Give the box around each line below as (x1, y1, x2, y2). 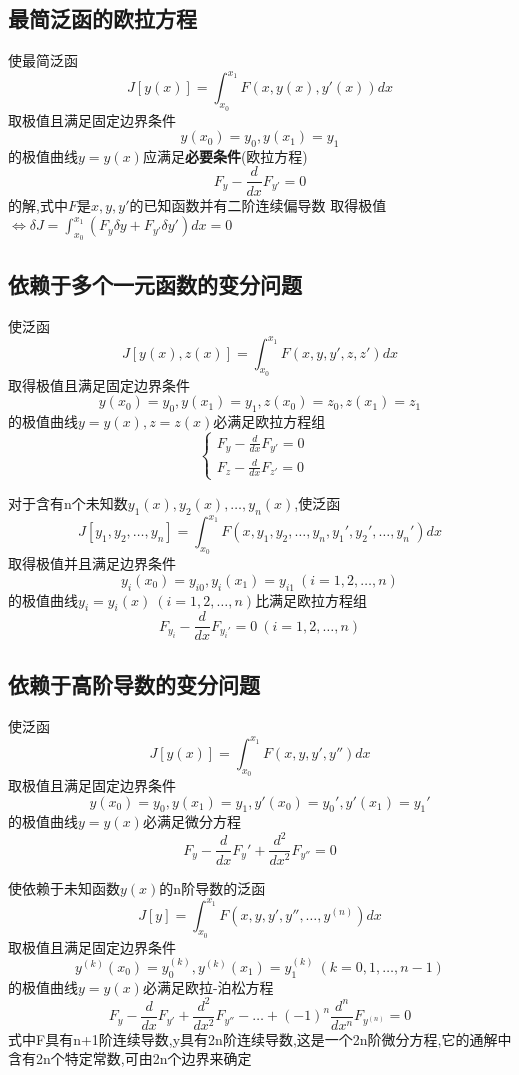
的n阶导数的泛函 (159, 877, 266, 898)
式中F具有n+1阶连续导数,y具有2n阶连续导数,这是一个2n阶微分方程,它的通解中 (8, 1028, 512, 1049)
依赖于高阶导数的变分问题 (8, 668, 260, 699)
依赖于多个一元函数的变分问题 (8, 268, 302, 299)
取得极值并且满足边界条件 (8, 553, 176, 574)
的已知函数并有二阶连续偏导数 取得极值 (129, 194, 387, 215)
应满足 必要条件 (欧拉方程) (142, 145, 308, 166)
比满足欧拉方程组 (255, 589, 368, 610)
